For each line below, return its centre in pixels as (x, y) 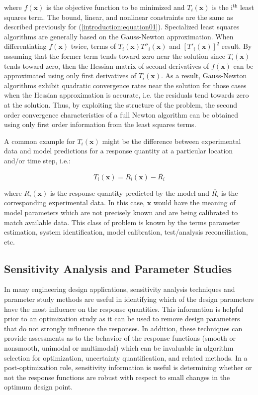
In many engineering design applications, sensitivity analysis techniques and (120, 289)
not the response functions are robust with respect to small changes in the (117, 377)
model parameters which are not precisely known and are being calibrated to (121, 212)
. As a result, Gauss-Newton (204, 75)
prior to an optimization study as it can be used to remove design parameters (122, 319)
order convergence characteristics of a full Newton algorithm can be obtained (121, 114)
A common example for (40, 141)
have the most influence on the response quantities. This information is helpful (124, 309)
